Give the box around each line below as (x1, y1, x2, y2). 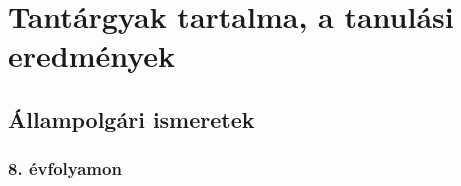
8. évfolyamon (8, 156, 122, 181)
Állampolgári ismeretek (8, 103, 255, 134)
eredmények (8, 35, 176, 76)
